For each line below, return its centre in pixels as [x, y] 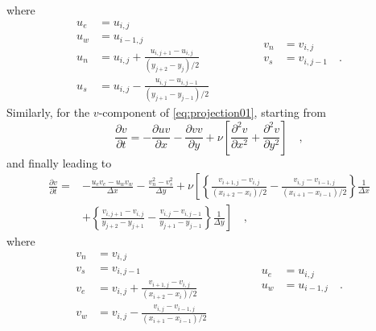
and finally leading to [59, 162]
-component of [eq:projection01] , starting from [212, 112]
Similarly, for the [48, 112]
